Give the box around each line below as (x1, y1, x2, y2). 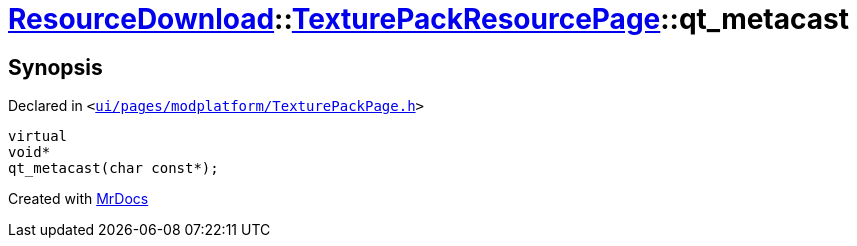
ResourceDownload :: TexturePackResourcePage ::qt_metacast (8, 2, 849, 36)
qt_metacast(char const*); (8, 160, 219, 177)
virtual (8, 128, 68, 145)
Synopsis (8, 54, 103, 80)
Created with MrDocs (8, 190, 149, 208)
